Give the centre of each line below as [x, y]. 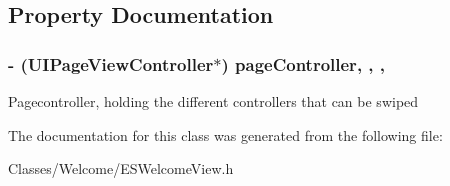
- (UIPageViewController [111, 63]
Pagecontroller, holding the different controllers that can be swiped [213, 101]
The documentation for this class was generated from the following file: [225, 134]
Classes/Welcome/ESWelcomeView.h [121, 168]
